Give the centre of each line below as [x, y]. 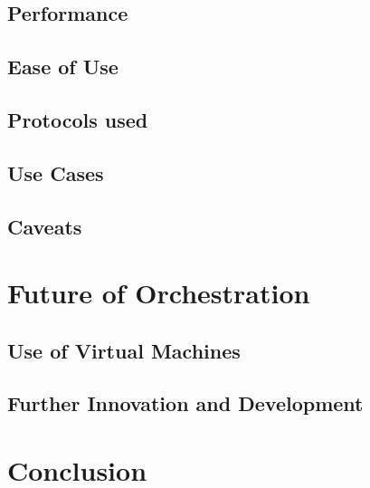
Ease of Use [63, 67]
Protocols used [78, 119]
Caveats [45, 226]
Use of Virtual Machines [124, 350]
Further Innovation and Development [185, 403]
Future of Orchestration [159, 293]
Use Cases [56, 172]
